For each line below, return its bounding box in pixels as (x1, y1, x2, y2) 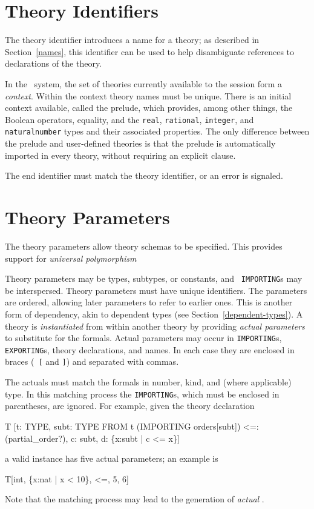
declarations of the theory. (5, 57, 102, 70)
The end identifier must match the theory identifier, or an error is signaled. (5, 169, 283, 182)
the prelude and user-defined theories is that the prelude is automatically (5, 137, 276, 149)
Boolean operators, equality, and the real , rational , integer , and (5, 113, 254, 125)
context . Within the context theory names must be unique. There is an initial (5, 89, 292, 102)
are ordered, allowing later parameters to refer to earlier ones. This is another (5, 296, 293, 308)
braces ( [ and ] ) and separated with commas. (5, 355, 179, 368)
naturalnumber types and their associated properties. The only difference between (5, 125, 310, 138)
